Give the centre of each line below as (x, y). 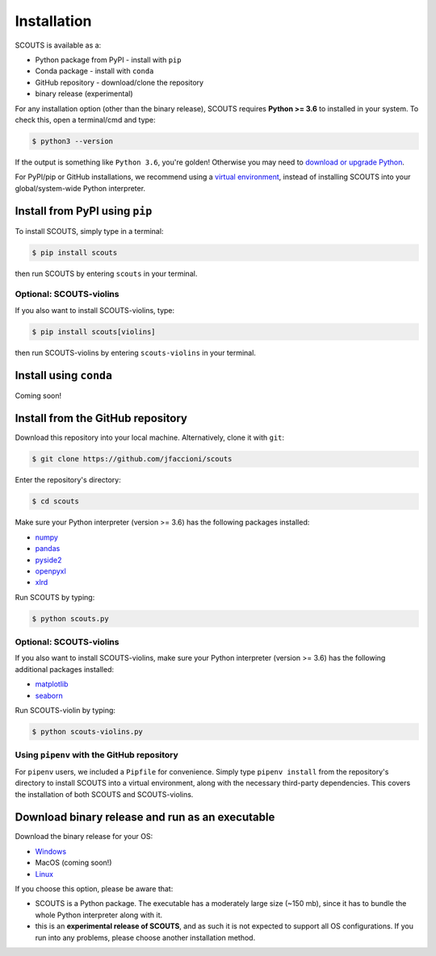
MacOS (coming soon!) (73, 862)
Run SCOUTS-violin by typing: (65, 710)
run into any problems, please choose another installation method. (145, 937)
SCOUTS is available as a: (58, 45)
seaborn (49, 695)
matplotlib (52, 684)
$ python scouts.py (70, 618)
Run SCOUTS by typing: (55, 597)
